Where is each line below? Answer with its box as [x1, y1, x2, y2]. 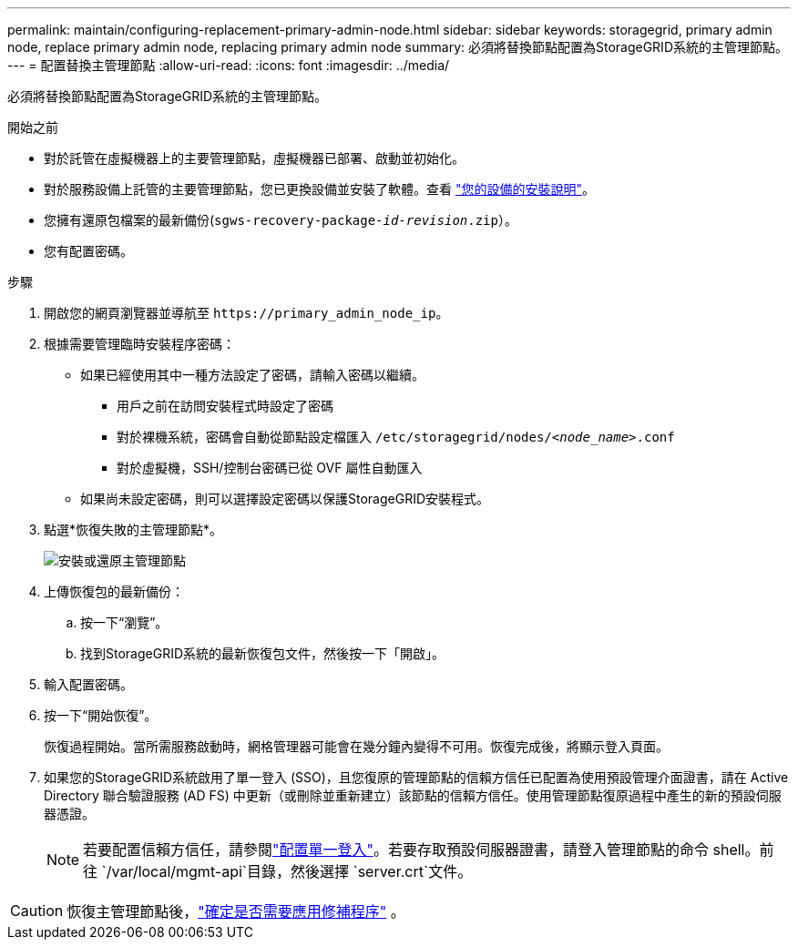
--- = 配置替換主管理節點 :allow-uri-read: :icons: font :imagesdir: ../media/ [7, 57, 450, 73]
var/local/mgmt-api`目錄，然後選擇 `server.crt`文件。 [111, 862, 473, 881]
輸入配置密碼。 [44, 677, 133, 692]
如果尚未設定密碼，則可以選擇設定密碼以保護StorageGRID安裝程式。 [80, 491, 490, 506]
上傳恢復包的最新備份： [44, 584, 184, 599]
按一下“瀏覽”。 [80, 615, 169, 630]
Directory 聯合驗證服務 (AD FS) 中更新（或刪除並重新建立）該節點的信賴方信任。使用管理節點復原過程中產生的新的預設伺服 [44, 788, 782, 803]
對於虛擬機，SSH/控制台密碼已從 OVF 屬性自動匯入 [117, 460, 423, 475]
